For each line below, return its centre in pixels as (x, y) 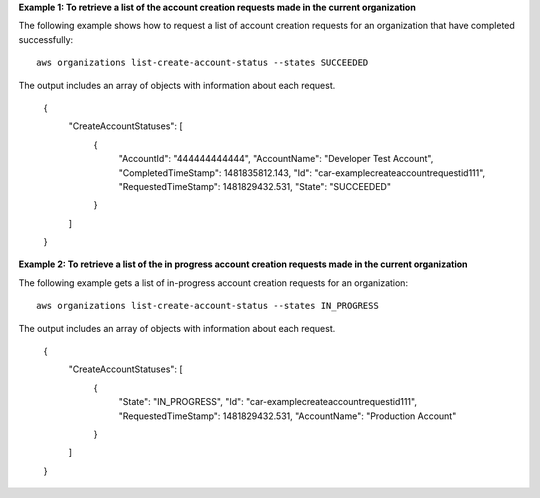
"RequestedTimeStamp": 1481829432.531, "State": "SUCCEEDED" (255, 186)
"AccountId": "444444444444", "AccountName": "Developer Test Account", (276, 159)
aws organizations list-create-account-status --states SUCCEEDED (202, 63)
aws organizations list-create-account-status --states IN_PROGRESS (207, 306)
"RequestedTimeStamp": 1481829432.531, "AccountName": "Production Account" (287, 416)
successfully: (46, 39)
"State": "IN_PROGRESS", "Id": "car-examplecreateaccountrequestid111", (267, 402)
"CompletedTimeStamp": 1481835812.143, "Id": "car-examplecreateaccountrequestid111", (302, 172)
